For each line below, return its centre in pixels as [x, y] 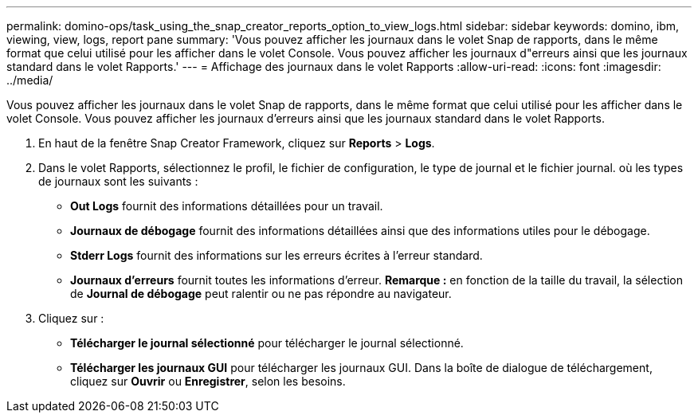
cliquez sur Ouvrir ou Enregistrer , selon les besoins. [208, 381]
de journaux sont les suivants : [118, 181]
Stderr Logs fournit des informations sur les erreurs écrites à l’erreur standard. [276, 255]
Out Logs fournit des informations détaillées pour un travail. [227, 206]
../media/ [30, 80]
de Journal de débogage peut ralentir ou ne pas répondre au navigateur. [261, 294]
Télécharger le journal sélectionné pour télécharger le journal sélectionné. [267, 343]
